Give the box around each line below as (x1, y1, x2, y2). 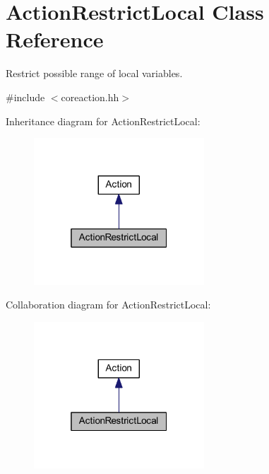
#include (6, 89, 45, 104)
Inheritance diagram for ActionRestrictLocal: (6, 113, 201, 128)
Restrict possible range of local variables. (6, 66, 183, 81)
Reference (6, 25, 104, 54)
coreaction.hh (61, 89, 119, 104)
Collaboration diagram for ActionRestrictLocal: (6, 297, 211, 312)
